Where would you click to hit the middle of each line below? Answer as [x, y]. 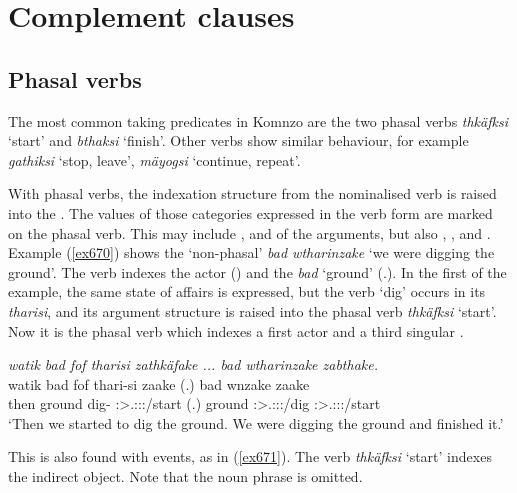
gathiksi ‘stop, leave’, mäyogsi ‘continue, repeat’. [154, 159]
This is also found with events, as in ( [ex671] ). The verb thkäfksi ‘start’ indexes [250, 456]
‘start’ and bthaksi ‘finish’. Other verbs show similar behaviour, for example [238, 140]
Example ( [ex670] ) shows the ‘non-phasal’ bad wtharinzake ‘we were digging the [251, 252]
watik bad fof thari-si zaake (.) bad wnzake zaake [159, 383]
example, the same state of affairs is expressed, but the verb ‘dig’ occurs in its [247, 291]
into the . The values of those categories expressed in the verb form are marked [250, 212]
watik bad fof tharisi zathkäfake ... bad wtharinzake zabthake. [193, 364]
